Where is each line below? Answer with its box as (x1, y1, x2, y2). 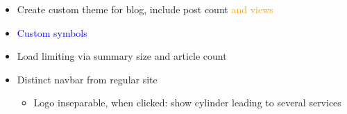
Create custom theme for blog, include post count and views (17, 2, 273, 16)
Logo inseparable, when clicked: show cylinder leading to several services (33, 95, 341, 110)
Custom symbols (17, 25, 87, 40)
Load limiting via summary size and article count (17, 49, 227, 63)
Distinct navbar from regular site (17, 72, 158, 86)
